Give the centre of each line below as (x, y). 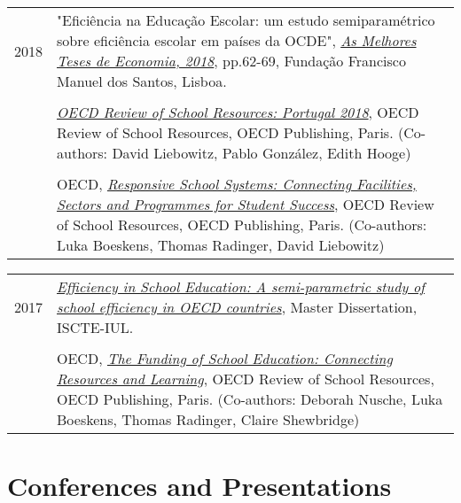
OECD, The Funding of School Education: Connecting (225, 358)
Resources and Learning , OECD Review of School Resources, (246, 379)
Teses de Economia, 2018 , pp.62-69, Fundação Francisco (231, 61)
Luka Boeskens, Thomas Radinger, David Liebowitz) (221, 245)
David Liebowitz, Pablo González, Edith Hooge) (262, 153)
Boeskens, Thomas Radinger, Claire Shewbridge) (208, 419)
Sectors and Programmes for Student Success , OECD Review (246, 204)
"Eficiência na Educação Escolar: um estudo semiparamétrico (246, 20)
